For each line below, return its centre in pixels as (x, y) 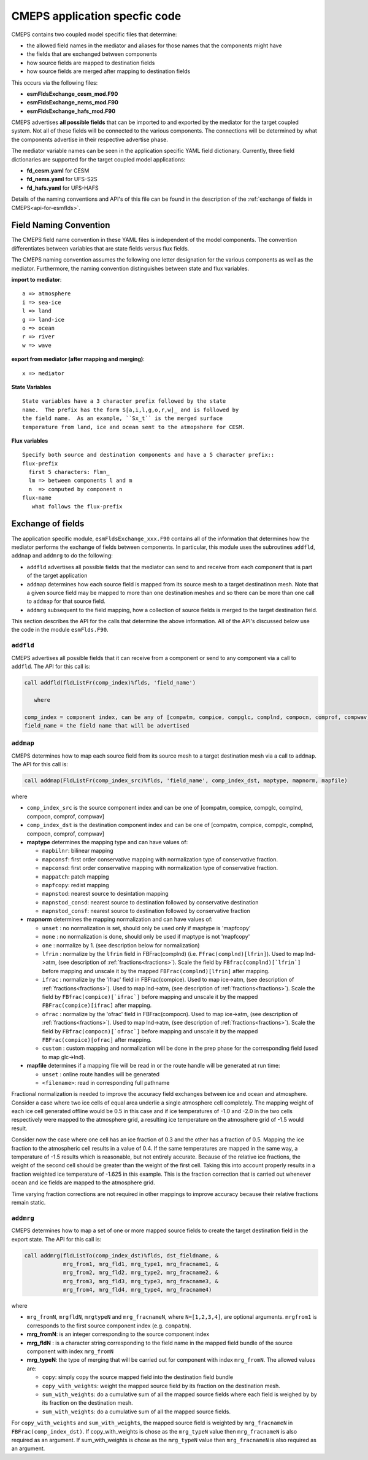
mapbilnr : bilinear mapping (78, 851)
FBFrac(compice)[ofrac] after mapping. (97, 1039)
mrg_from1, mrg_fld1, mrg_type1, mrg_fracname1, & (141, 1264)
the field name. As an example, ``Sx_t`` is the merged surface (123, 418)
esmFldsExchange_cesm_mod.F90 (72, 94)
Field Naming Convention (61, 225)
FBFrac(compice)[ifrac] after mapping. (97, 1005)
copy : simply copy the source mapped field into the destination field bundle (137, 1377)
